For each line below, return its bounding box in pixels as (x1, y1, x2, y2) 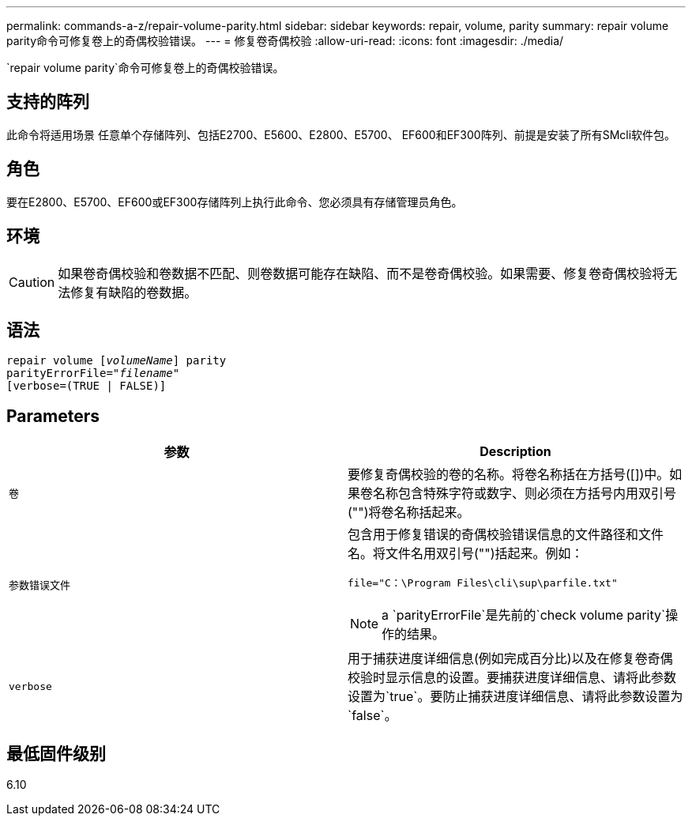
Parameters (6, 405, 100, 426)
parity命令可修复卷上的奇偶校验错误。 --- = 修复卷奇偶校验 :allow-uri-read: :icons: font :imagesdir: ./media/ (6, 34, 564, 47)
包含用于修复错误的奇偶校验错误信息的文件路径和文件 (348, 526, 664, 543)
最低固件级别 (6, 743, 106, 764)
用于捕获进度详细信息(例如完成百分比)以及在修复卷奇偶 (348, 650, 673, 667)
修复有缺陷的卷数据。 (70, 284, 197, 300)
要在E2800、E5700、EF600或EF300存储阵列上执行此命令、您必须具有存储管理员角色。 (6, 194, 463, 209)
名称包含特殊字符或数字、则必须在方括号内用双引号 (373, 485, 677, 502)
